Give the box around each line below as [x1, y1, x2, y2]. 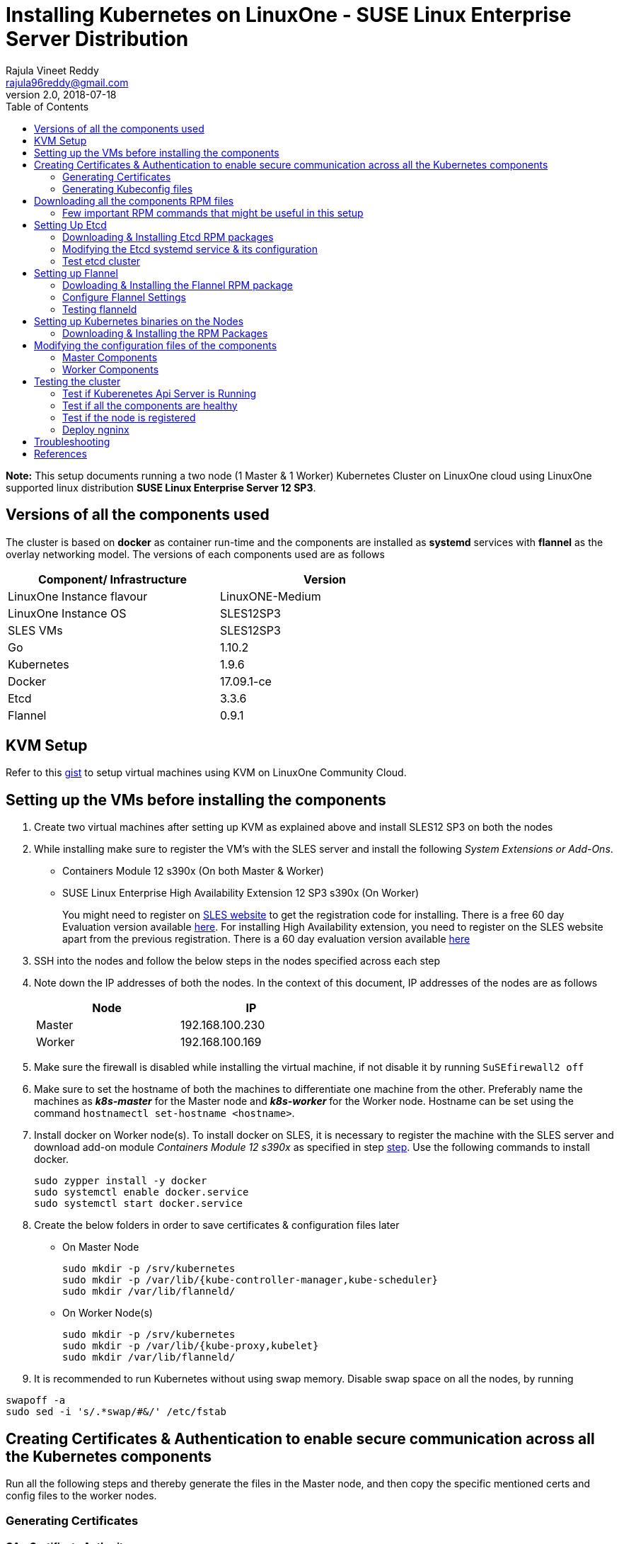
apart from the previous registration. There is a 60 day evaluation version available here [62, 933, 470, 946]
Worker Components [62, 363, 159, 375]
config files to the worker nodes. [6, 1489, 157, 1502]
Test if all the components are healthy [62, 399, 238, 411]
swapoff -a [6, 1395, 66, 1407]
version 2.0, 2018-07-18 [6, 88, 117, 101]
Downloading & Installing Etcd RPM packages [62, 230, 274, 243]
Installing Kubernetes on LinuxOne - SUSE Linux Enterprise [6, 3, 572, 27]
